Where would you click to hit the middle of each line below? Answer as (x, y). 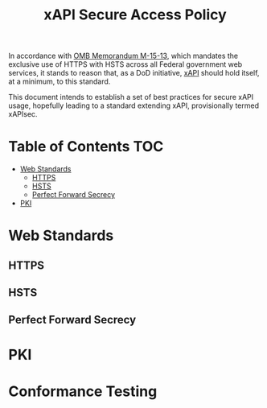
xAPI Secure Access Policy (135, 15)
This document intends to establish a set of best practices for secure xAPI (131, 97)
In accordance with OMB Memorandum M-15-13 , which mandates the (123, 56)
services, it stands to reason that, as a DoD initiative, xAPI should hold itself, (134, 73)
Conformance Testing (83, 391)
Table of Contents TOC (86, 147)
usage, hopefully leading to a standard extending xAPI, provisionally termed (134, 105)
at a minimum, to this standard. (60, 81)
